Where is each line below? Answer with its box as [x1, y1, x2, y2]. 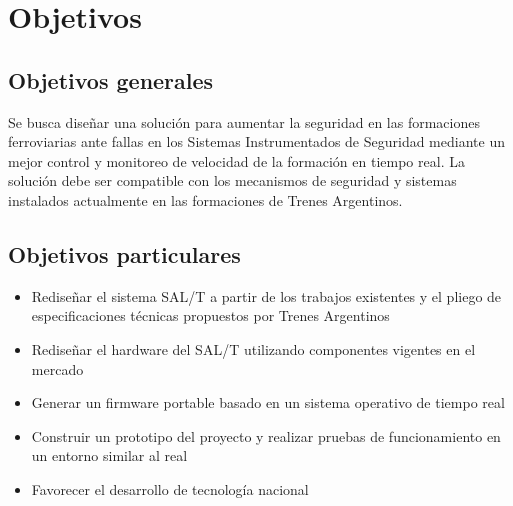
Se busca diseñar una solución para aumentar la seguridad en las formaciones [8, 111, 480, 132]
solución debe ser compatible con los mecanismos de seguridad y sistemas [8, 170, 457, 191]
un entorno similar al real [31, 445, 188, 466]
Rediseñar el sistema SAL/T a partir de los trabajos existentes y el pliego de [31, 285, 502, 306]
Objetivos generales [8, 64, 214, 95]
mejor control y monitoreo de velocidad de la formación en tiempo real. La [8, 150, 465, 171]
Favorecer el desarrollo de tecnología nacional [31, 478, 309, 499]
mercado [31, 358, 84, 379]
